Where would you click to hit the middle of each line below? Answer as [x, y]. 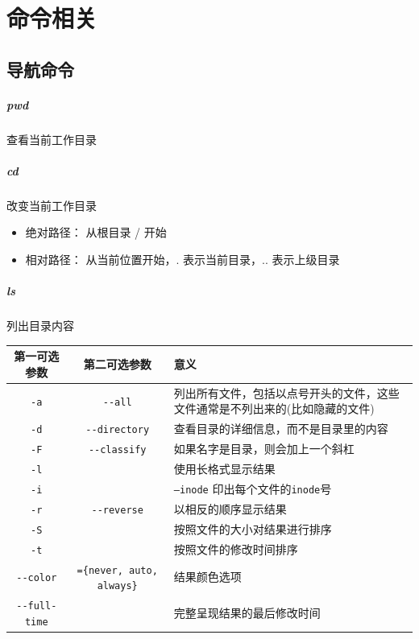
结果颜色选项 [207, 577]
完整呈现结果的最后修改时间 [247, 612]
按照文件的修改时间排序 [236, 548]
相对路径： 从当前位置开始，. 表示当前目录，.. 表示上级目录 [183, 260]
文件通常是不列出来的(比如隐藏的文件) [274, 408]
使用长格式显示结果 [224, 469]
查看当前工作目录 [52, 139]
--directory [118, 430]
